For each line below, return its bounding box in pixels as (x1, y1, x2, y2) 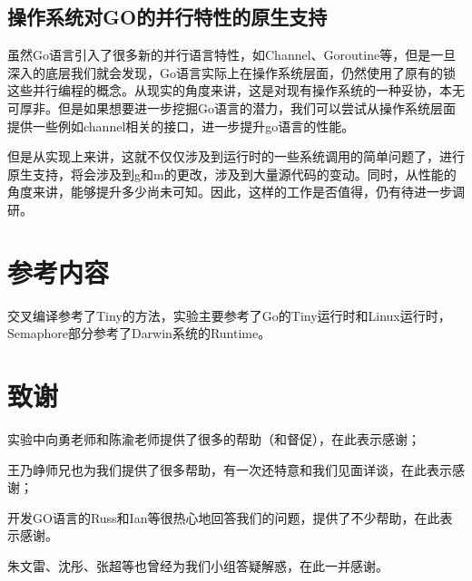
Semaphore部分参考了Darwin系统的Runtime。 (7, 324, 271, 343)
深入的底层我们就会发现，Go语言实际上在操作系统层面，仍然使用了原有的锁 (7, 63, 456, 82)
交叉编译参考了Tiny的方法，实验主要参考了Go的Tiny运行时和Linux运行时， (7, 305, 451, 324)
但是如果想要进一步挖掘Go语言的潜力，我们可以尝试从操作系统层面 (57, 98, 456, 117)
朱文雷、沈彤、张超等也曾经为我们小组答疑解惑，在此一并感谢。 (7, 556, 388, 575)
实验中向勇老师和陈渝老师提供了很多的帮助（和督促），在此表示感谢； (7, 429, 420, 448)
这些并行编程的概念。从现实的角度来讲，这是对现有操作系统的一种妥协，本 (7, 81, 452, 100)
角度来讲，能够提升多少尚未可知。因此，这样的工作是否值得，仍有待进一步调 (7, 182, 465, 201)
